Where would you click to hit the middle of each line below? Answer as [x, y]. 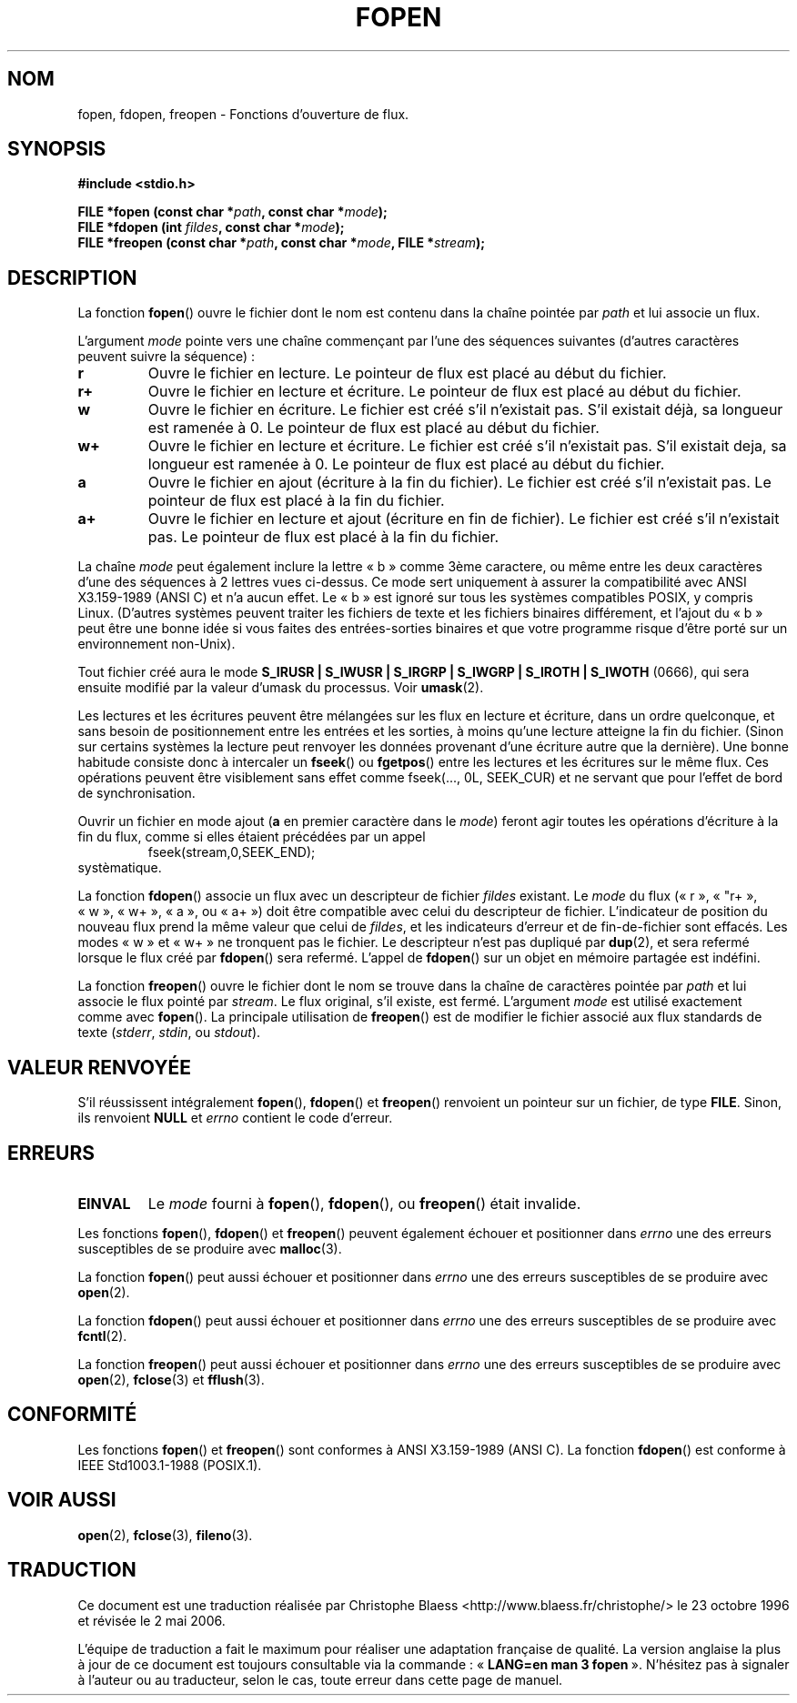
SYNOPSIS [57, 149]
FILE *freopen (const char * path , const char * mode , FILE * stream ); [282, 243]
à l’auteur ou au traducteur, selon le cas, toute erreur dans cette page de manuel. [320, 1679]
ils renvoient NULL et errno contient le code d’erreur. [235, 1118]
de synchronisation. [136, 793]
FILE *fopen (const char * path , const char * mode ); [232, 212]
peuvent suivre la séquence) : [166, 357]
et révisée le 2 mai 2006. [151, 1620]
